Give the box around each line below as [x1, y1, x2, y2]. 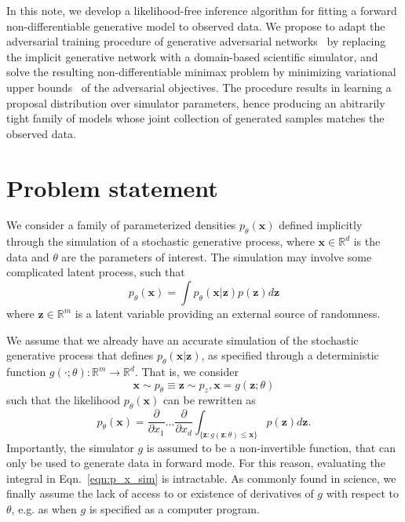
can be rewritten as [162, 392, 256, 408]
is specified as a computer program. [89, 500, 260, 517]
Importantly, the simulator [6, 439, 134, 455]
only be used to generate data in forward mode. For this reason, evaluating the [6, 454, 385, 471]
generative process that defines [6, 347, 154, 363]
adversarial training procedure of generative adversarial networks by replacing [6, 33, 386, 49]
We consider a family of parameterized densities [6, 217, 236, 233]
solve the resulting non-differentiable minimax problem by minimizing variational [6, 64, 396, 80]
